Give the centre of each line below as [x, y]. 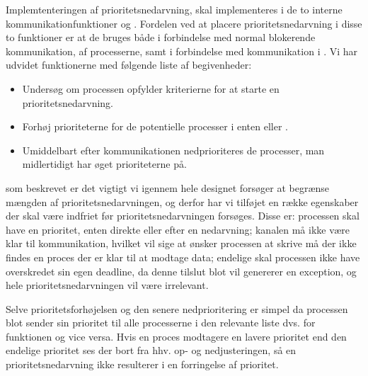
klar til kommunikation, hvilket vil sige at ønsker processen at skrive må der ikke [181, 243]
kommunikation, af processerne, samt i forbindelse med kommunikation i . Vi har [182, 51]
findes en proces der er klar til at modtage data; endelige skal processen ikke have [183, 257]
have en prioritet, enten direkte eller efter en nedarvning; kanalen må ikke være [178, 229]
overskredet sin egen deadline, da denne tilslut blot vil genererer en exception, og [181, 271]
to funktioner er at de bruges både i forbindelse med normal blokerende [161, 37]
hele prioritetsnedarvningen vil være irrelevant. [107, 285]
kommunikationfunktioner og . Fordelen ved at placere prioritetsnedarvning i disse [184, 23]
